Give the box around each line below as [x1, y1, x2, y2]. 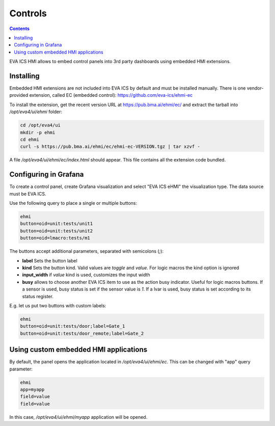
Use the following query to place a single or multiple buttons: [9, 200, 137, 206]
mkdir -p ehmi [20, 129, 56, 135]
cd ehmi [20, 137, 39, 142]
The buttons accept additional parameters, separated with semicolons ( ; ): [9, 248, 164, 254]
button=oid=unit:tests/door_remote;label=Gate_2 [20, 330, 144, 336]
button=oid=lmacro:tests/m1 [20, 235, 90, 241]
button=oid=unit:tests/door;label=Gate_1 [20, 324, 125, 329]
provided [9, 92, 29, 98]
